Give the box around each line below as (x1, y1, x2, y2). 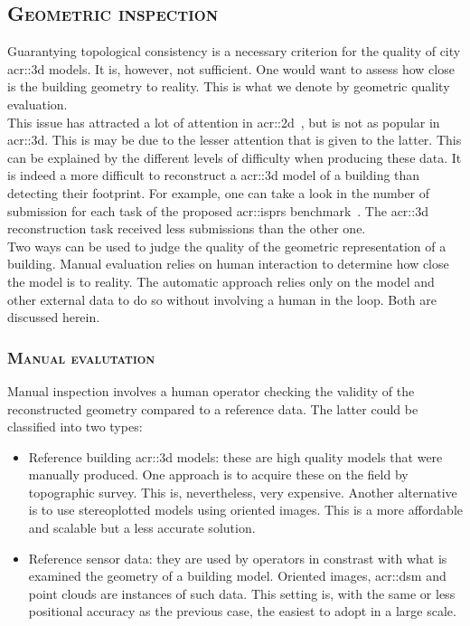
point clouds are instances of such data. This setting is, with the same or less (28, 583, 456, 602)
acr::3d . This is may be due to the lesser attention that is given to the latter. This (7, 130, 462, 149)
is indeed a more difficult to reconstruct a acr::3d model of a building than (7, 166, 420, 185)
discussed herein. (7, 308, 100, 327)
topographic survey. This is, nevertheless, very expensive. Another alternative (28, 482, 457, 501)
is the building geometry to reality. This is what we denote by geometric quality (7, 77, 450, 96)
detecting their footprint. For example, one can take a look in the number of (7, 183, 430, 202)
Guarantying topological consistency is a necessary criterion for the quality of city (7, 42, 461, 61)
